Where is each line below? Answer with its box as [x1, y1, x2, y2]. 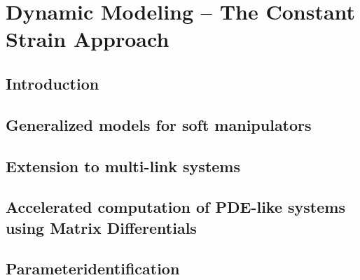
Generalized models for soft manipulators [6, 113, 312, 135]
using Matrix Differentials [6, 216, 197, 238]
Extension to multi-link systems [6, 155, 240, 176]
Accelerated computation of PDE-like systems [6, 196, 345, 218]
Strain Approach [6, 24, 169, 53]
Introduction [6, 72, 99, 94]
